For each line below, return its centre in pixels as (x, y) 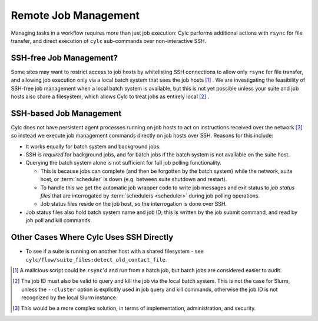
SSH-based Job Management (66, 113)
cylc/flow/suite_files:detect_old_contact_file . (96, 259)
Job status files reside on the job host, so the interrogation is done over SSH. (133, 204)
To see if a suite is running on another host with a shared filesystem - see (115, 251)
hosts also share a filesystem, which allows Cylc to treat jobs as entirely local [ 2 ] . (110, 96)
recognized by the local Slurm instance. (69, 297)
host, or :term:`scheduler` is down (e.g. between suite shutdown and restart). (134, 179)
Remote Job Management (75, 15)
